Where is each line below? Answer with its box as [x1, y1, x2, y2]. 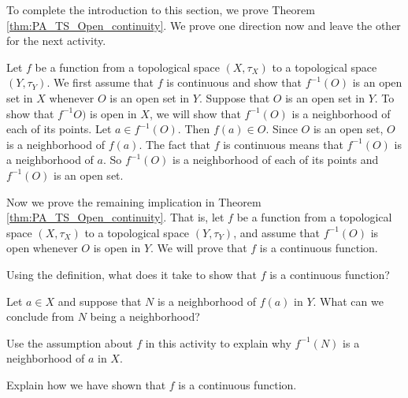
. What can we [313, 292, 384, 309]
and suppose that [57, 292, 142, 309]
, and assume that [233, 224, 321, 240]
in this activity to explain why [145, 334, 291, 351]
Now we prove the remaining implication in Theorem [6, 193, 261, 210]
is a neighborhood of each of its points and [172, 151, 379, 168]
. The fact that [139, 136, 210, 152]
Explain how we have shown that [6, 376, 166, 392]
